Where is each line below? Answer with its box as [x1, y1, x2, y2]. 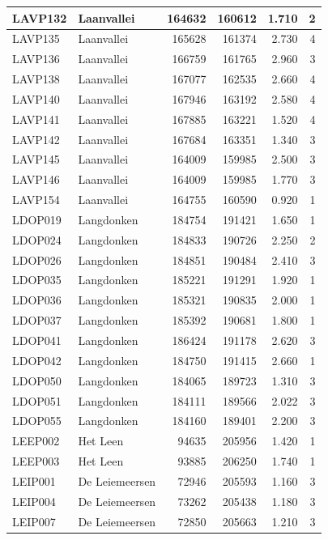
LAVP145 [12, 151, 60, 168]
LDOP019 [12, 210, 62, 227]
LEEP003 [12, 453, 60, 470]
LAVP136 [12, 50, 60, 67]
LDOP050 [12, 372, 62, 389]
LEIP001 [12, 472, 56, 489]
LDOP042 [12, 351, 62, 368]
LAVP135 [12, 30, 60, 47]
